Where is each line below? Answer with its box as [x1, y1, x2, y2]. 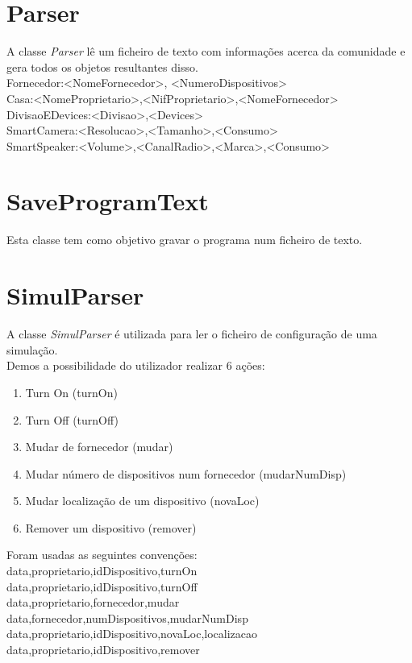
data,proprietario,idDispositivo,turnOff [6, 578, 198, 595]
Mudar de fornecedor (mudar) [25, 438, 173, 455]
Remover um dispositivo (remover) [25, 519, 197, 536]
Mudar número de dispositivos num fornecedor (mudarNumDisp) [25, 465, 347, 482]
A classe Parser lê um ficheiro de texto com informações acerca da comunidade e [6, 43, 406, 60]
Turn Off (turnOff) [25, 411, 119, 428]
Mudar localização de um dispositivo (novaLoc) [25, 492, 260, 509]
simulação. [6, 341, 58, 358]
